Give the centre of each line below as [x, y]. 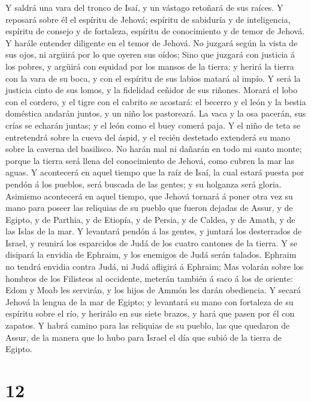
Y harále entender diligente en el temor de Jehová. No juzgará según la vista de [152, 42]
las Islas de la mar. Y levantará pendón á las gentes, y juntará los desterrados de [154, 231]
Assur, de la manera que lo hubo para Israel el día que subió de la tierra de [144, 337]
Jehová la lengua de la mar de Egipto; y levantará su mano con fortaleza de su [150, 301]
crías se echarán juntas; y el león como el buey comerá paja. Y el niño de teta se [153, 125]
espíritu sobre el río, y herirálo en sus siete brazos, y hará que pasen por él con [150, 313]
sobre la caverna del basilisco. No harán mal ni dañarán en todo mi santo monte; [154, 149]
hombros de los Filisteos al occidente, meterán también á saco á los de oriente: [149, 278]
